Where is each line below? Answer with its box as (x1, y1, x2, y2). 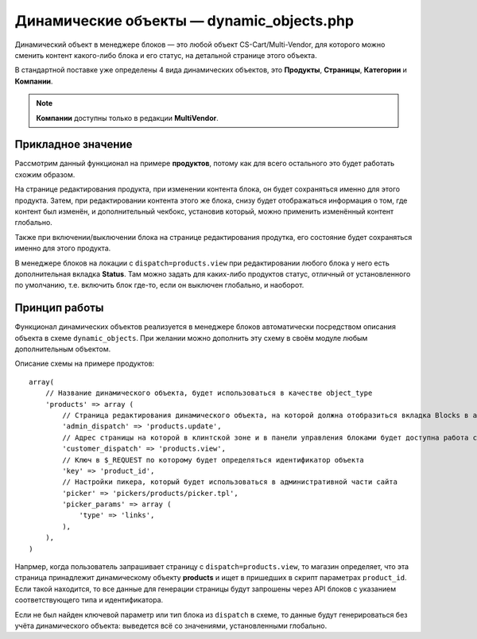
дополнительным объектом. (14, 344, 111, 354)
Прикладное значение (14, 137, 133, 151)
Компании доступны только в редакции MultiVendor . (36, 113, 219, 122)
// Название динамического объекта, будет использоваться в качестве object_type (45, 389, 373, 397)
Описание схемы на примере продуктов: (14, 358, 155, 369)
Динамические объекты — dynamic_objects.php (14, 12, 354, 29)
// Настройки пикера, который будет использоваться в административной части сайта (62, 478, 397, 486)
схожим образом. (14, 169, 76, 179)
